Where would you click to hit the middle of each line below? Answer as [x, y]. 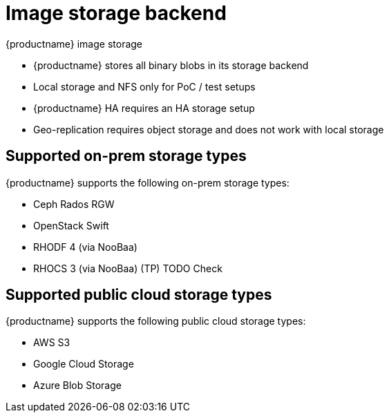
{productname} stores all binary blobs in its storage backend [171, 65]
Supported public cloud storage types [139, 295]
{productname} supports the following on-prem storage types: [148, 182]
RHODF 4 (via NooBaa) [85, 247]
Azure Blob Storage [77, 386]
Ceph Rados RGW [74, 204]
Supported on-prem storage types [126, 156]
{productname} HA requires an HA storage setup [144, 108]
